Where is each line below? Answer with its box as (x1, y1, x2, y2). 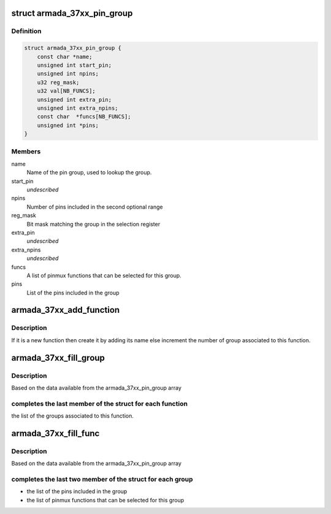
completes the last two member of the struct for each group (11, 475, 193, 484)
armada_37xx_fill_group (11, 353, 105, 363)
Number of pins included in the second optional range (26, 203, 163, 210)
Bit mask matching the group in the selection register (26, 220, 161, 228)
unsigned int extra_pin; (37, 96, 112, 103)
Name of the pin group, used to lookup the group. (26, 169, 152, 176)
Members (11, 147, 41, 156)
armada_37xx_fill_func (11, 428, 100, 439)
